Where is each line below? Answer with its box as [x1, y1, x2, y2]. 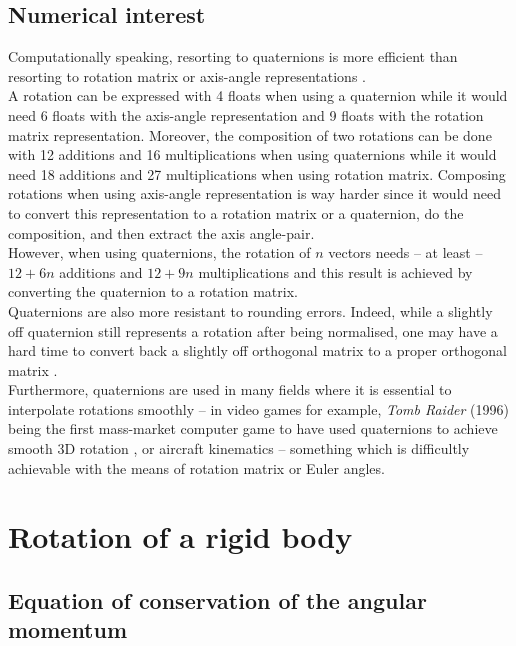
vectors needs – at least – [328, 242, 483, 263]
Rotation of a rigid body [8, 516, 353, 557]
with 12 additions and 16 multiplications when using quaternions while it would [8, 144, 497, 165]
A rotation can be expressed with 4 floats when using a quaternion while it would [8, 85, 508, 106]
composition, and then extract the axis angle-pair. [8, 222, 315, 243]
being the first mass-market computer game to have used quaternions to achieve [8, 418, 498, 439]
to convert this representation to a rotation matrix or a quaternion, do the [8, 202, 464, 223]
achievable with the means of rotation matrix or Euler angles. [8, 457, 385, 478]
